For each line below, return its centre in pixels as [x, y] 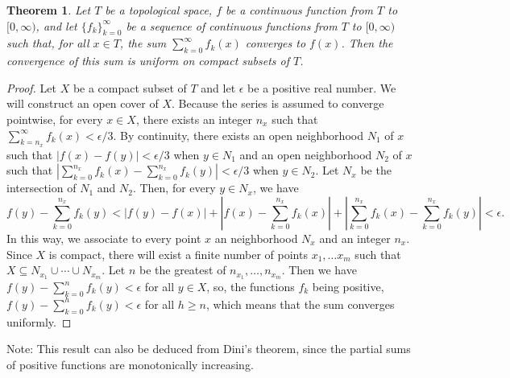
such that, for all [48, 43]
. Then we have [319, 270]
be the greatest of [182, 270]
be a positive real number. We [322, 87]
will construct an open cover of [83, 103]
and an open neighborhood [306, 154]
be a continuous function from [300, 10]
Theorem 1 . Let [49, 10]
